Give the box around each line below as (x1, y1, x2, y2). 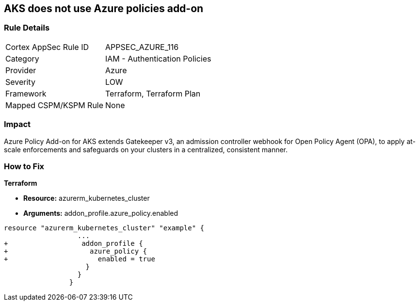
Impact (4, 119, 31, 129)
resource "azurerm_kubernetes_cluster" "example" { (4, 224, 205, 232)
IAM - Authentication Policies (105, 53, 211, 64)
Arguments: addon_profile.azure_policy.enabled (23, 209, 178, 218)
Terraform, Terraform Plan (105, 88, 201, 98)
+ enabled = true (4, 255, 155, 263)
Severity (5, 77, 35, 87)
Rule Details (4, 23, 50, 33)
